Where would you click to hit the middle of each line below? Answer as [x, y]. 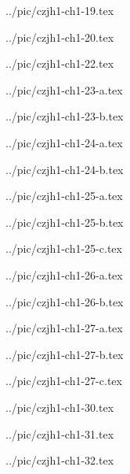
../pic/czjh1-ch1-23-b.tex [65, 116]
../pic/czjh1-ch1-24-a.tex [64, 142]
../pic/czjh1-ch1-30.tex [60, 407]
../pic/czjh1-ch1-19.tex [60, 10]
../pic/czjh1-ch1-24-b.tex [65, 169]
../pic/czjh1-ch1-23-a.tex [64, 89]
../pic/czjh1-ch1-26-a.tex [64, 274]
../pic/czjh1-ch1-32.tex [60, 460]
